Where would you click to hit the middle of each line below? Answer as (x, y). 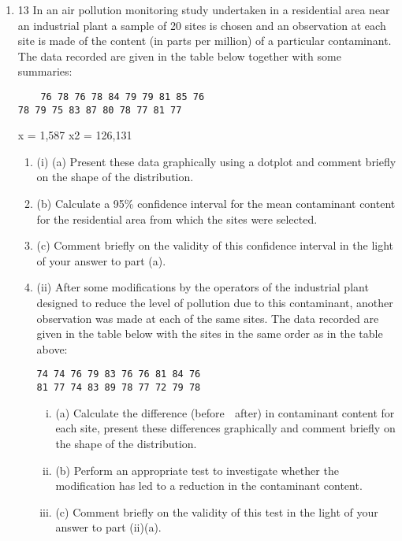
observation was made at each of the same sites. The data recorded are (208, 318)
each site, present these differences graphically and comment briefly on (225, 428)
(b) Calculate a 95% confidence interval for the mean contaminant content (216, 204)
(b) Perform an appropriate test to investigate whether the (197, 470)
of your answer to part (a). (101, 260)
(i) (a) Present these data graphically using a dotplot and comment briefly (216, 161)
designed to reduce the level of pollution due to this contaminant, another (215, 303)
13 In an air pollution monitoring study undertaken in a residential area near (204, 9)
